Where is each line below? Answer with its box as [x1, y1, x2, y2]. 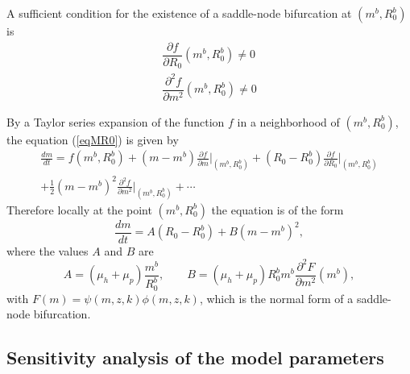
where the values [6, 242, 89, 259]
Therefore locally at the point [6, 201, 152, 218]
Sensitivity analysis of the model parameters [6, 345, 384, 370]
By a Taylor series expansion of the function [6, 113, 225, 130]
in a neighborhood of [237, 113, 340, 130]
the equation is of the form [211, 201, 344, 218]
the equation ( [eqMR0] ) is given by [6, 131, 179, 148]
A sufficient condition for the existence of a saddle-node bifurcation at [6, 5, 352, 21]
